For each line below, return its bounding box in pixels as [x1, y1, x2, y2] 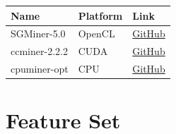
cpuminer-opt [11, 61, 69, 76]
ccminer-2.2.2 [11, 44, 68, 59]
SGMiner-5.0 [11, 26, 66, 41]
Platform [78, 8, 123, 23]
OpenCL [78, 26, 115, 41]
